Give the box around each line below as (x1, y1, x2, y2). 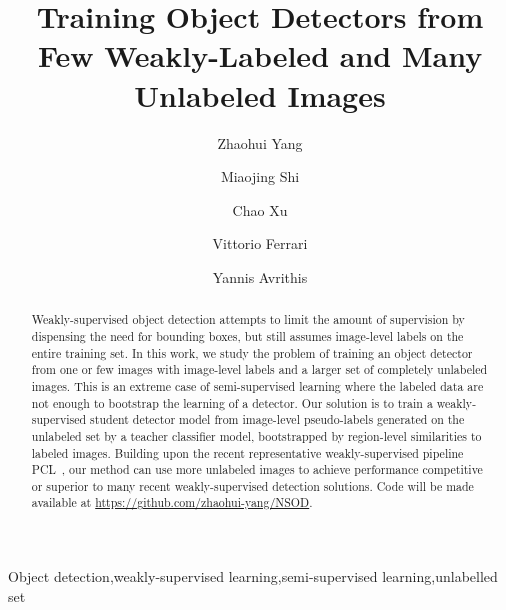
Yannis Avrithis (212, 266, 308, 287)
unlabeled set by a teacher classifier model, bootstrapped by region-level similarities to (31, 427, 482, 444)
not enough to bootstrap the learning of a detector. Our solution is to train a (31, 394, 433, 411)
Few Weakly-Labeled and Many (37, 35, 483, 76)
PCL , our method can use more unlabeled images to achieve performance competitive (31, 461, 483, 478)
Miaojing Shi (220, 166, 300, 187)
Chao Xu (232, 199, 288, 220)
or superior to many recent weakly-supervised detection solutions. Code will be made (31, 477, 474, 494)
